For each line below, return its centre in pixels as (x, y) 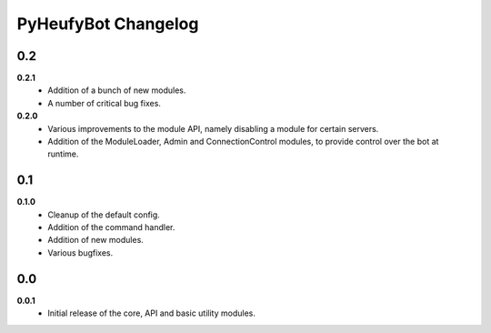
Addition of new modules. (96, 240)
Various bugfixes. (80, 252)
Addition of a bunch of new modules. (117, 90)
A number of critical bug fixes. (104, 103)
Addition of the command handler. (111, 227)
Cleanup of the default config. (104, 215)
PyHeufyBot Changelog (108, 24)
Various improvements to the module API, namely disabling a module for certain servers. (213, 128)
